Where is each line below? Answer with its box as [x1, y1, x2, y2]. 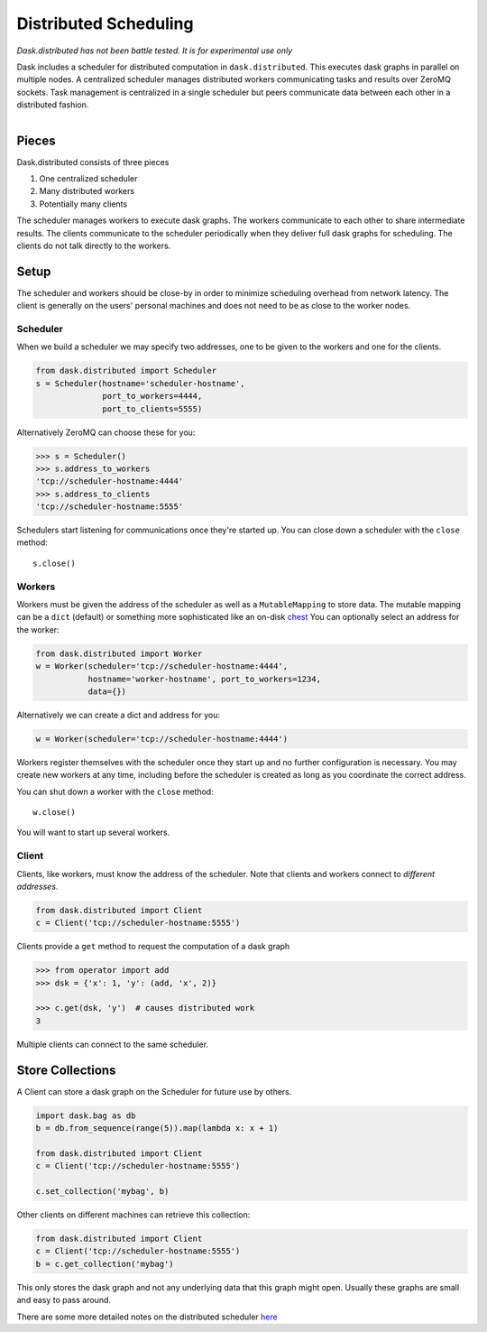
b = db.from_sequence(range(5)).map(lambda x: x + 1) [35, 1124, 279, 1133]
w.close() [32, 808, 76, 818]
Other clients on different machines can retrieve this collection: [16, 1209, 251, 1220]
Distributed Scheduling [16, 14, 194, 33]
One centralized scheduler [39, 172, 138, 184]
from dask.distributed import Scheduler [35, 365, 216, 376]
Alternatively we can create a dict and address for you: [16, 709, 221, 720]
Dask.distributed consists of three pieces [16, 156, 170, 167]
